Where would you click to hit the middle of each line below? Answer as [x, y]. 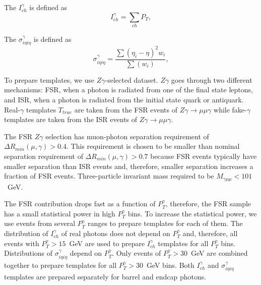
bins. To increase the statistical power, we [192, 213]
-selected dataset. [132, 79]
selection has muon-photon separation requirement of [127, 136]
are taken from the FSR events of [126, 109]
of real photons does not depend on [116, 233]
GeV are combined [219, 253]
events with [22, 243]
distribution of [26, 233]
